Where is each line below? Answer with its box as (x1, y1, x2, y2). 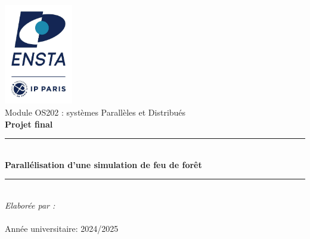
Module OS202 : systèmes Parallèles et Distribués (5, 105, 186, 118)
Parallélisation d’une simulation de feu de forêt (5, 158, 202, 170)
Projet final (5, 117, 53, 130)
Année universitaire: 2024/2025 (5, 222, 119, 235)
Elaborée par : (5, 198, 55, 211)
